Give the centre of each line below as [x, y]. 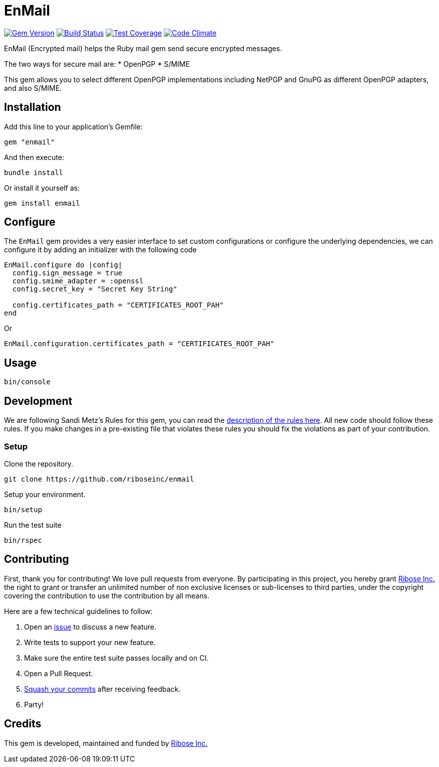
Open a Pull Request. [59, 673]
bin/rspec [23, 540]
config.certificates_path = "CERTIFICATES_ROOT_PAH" [118, 305]
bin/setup [23, 509]
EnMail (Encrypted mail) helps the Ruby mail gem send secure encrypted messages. [143, 48]
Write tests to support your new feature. [90, 642]
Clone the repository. [39, 464]
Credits [23, 724]
